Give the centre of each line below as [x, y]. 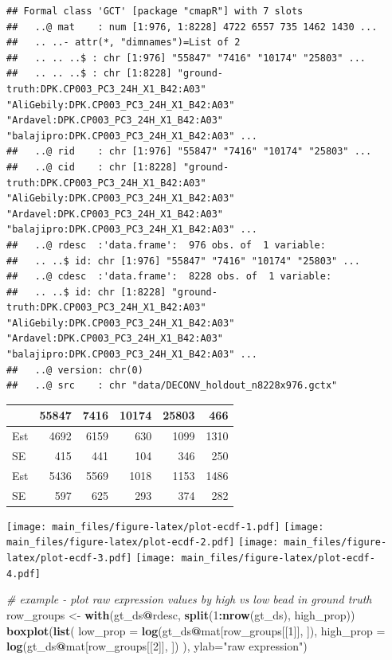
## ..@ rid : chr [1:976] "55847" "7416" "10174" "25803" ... [189, 152]
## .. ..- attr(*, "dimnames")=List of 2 [123, 43]
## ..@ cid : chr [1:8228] [92, 167]
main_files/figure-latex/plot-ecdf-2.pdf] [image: [143, 543]
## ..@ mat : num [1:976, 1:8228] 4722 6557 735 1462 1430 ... [192, 27]
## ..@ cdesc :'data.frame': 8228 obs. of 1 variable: [169, 277]
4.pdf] [24, 574]
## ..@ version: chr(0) [75, 370]
